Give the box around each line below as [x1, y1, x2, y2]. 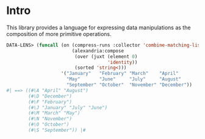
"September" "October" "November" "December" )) [66, 82, 192, 88]
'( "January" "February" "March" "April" [60, 71, 179, 77]
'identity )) [107, 59, 138, 65]
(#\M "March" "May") [28, 110, 81, 116]
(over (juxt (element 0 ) [74, 53, 138, 60]
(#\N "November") [28, 116, 72, 122]
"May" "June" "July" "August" [66, 76, 182, 82]
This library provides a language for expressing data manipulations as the [6, 24, 191, 31]
